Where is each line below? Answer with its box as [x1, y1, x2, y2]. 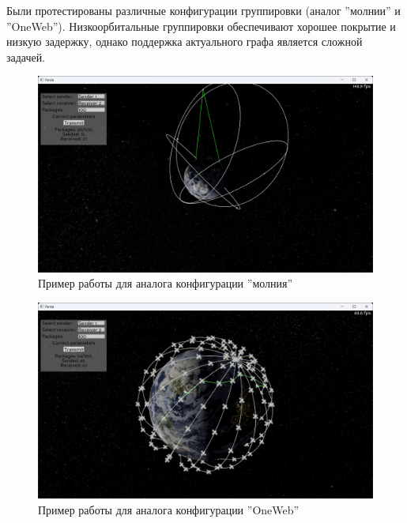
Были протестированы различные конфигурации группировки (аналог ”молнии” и [6, 2, 401, 18]
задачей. [6, 48, 46, 65]
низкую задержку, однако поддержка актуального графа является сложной [6, 33, 363, 50]
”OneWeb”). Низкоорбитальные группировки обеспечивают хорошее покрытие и [6, 17, 396, 34]
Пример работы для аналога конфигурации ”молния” [38, 275, 293, 292]
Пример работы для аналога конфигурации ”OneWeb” [38, 502, 300, 518]
